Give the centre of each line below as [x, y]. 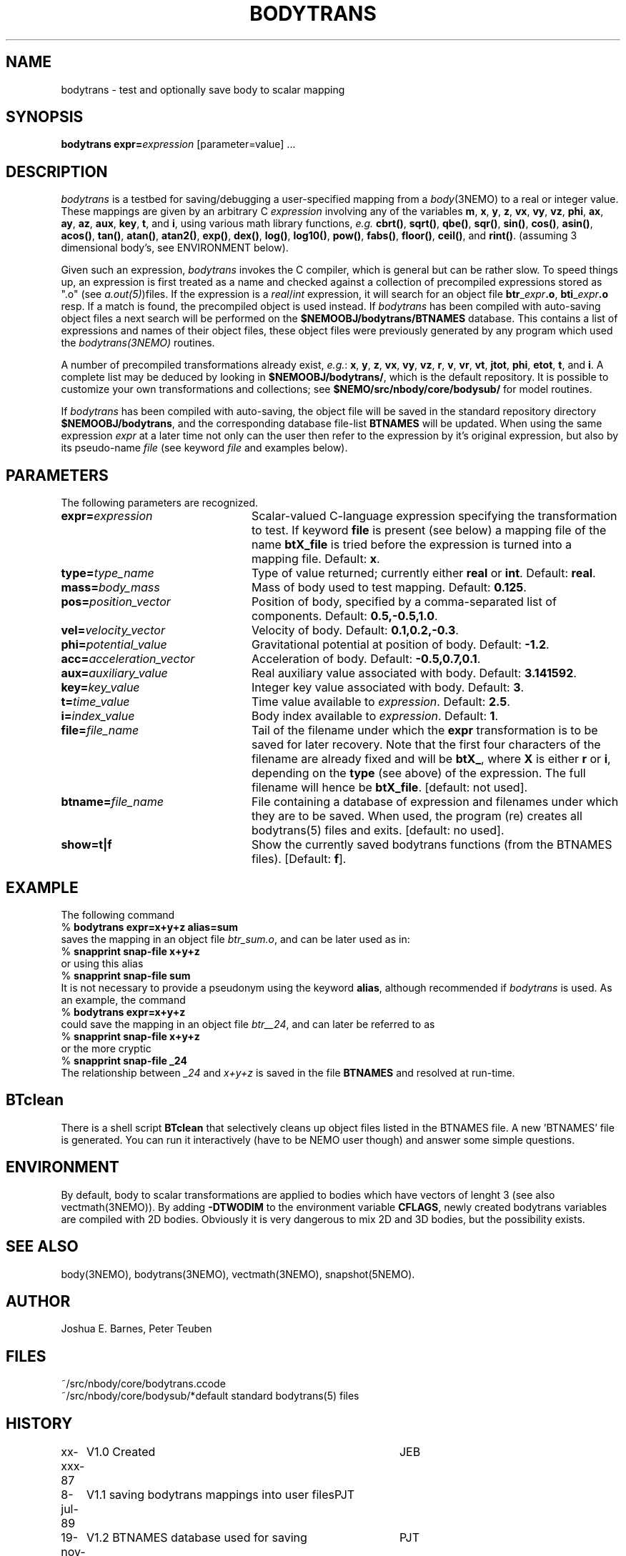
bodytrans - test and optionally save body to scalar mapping [203, 89]
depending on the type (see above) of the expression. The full [418, 773]
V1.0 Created [121, 1452]
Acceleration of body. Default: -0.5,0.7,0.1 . [366, 659]
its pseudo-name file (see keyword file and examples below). [204, 448]
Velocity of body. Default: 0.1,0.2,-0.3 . [355, 630]
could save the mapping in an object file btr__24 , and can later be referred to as [248, 1024]
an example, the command [123, 999]
